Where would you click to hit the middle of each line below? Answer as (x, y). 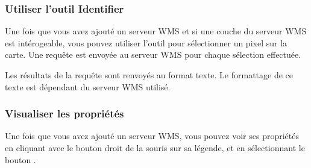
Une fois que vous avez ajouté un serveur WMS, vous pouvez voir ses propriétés (152, 136)
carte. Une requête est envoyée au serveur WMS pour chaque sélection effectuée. (153, 54)
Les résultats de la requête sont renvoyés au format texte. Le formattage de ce (149, 75)
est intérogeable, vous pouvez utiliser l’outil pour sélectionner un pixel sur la (146, 42)
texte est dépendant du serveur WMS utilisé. (88, 86)
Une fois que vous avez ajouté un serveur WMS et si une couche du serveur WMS (156, 31)
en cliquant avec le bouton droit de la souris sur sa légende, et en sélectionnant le (155, 148)
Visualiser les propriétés (64, 114)
